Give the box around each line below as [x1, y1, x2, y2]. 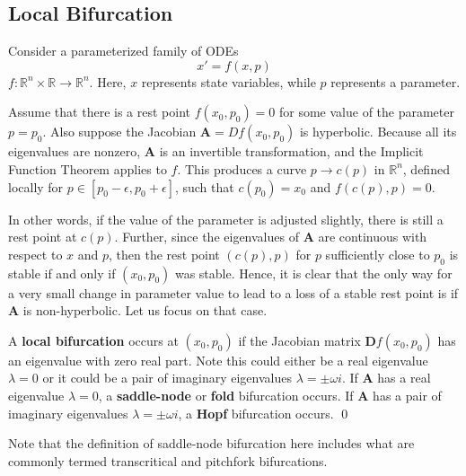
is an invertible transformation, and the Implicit [159, 142, 424, 161]
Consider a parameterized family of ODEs [8, 41, 239, 60]
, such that [174, 177, 234, 196]
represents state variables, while [141, 72, 316, 91]
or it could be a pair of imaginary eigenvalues [42, 368, 292, 387]
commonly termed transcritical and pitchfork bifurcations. [8, 451, 328, 470]
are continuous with [318, 227, 427, 246]
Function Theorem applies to [8, 159, 167, 178]
